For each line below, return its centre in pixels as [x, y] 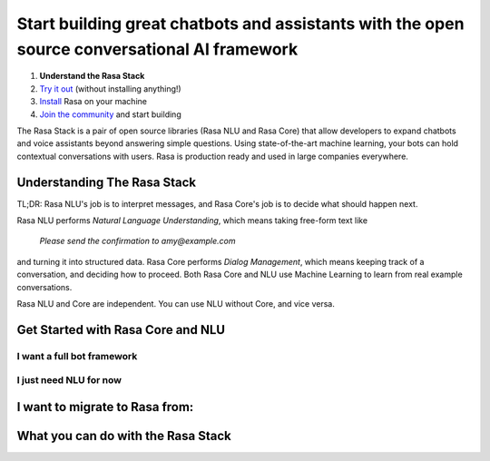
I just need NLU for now [69, 380]
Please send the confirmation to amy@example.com [137, 241]
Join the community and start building [110, 114]
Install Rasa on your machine [93, 102]
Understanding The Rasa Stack [107, 182]
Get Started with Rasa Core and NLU [121, 330]
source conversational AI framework [157, 49]
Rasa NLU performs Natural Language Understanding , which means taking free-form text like [192, 220]
